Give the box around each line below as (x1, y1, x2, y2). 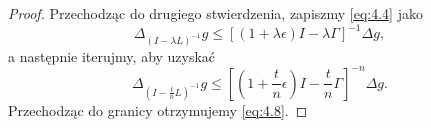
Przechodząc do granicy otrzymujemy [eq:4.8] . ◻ (8, 99, 308, 120)
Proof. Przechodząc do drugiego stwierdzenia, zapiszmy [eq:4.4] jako (8, 3, 423, 23)
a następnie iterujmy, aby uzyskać (8, 45, 216, 66)
